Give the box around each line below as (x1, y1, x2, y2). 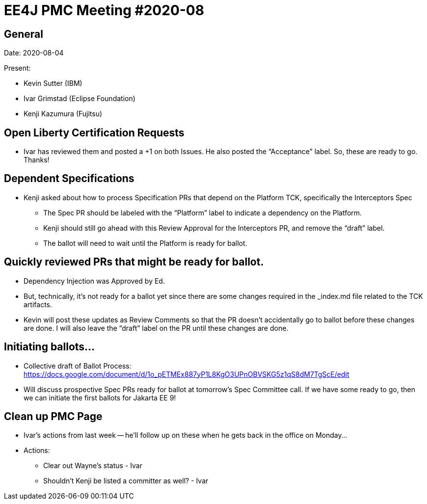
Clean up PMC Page (4, 410, 103, 423)
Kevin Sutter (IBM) (24, 79, 82, 88)
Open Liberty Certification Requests (4, 126, 185, 139)
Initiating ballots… (4, 341, 95, 353)
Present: (4, 64, 31, 73)
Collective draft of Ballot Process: (24, 361, 132, 370)
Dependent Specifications (4, 172, 134, 185)
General (4, 27, 44, 40)
